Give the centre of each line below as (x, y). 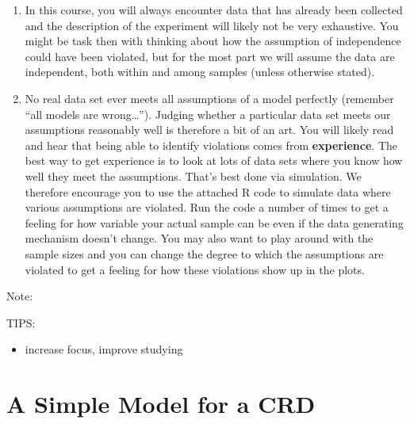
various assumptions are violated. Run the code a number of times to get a (207, 207)
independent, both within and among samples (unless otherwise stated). (200, 72)
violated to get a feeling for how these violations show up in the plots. (195, 269)
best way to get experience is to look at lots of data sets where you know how (214, 160)
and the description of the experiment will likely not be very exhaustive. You (212, 25)
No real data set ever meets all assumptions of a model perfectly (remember (209, 98)
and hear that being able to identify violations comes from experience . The (211, 145)
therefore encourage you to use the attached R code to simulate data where (208, 191)
